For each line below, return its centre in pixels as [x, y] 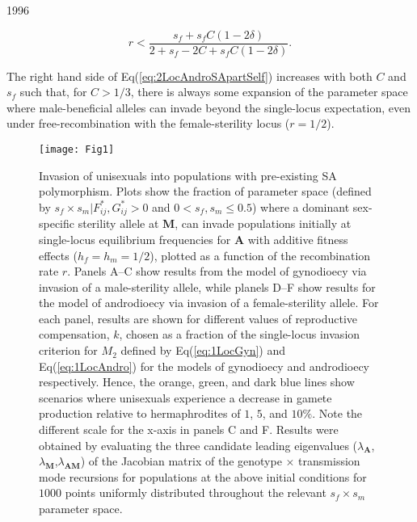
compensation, [74, 334]
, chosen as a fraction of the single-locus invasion [240, 334]
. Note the [337, 413]
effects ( [58, 255]
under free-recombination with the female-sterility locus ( [148, 123]
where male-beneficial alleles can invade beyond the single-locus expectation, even [208, 107]
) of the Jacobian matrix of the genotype [181, 461]
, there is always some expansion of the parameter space [269, 92]
